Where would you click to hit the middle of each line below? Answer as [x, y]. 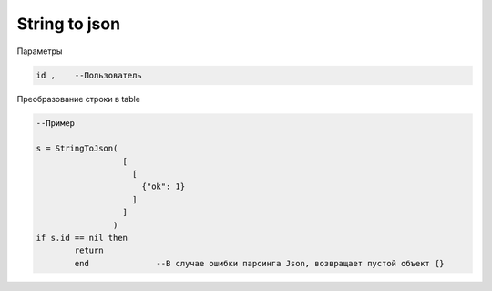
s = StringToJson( [77, 149]
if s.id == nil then [82, 238]
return [89, 250]
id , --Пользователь [89, 75]
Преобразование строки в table [79, 99]
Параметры [40, 51]
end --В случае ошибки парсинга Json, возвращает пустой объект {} [260, 263]
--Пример [56, 123]
